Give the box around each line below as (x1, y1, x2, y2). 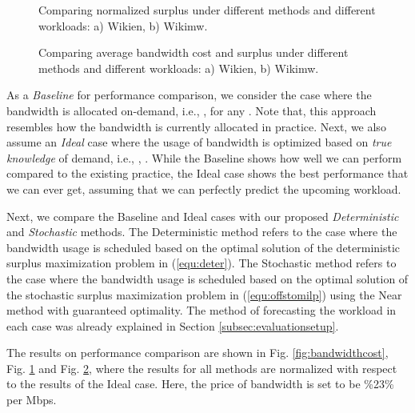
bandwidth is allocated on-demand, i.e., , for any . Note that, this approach (6, 102, 377, 118)
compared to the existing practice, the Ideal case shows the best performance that (6, 165, 409, 182)
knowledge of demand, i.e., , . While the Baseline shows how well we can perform (6, 149, 402, 166)
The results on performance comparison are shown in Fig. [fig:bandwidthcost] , (6, 344, 389, 361)
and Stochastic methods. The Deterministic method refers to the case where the (6, 223, 397, 240)
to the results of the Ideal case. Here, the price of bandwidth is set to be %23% (6, 375, 394, 392)
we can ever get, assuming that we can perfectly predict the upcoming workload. (6, 180, 401, 197)
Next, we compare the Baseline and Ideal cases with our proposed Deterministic (6, 207, 399, 224)
